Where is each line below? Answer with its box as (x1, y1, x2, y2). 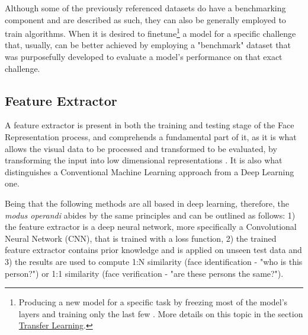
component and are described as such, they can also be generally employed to (5, 13, 286, 26)
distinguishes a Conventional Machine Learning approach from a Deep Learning (5, 165, 294, 178)
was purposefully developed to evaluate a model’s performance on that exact (5, 50, 283, 63)
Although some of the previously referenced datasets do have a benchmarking (5, 2, 286, 14)
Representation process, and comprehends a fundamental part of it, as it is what (5, 131, 297, 143)
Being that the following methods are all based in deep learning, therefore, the (5, 197, 290, 209)
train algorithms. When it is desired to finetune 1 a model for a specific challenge (5, 26, 296, 39)
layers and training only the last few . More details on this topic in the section (18, 307, 303, 320)
